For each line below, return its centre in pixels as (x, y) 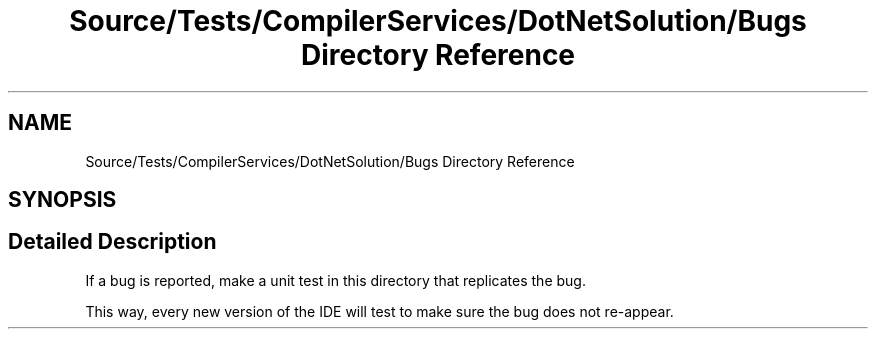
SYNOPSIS (62, 200)
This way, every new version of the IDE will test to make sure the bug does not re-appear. (379, 311)
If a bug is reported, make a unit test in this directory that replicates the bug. (335, 280)
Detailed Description (112, 242)
